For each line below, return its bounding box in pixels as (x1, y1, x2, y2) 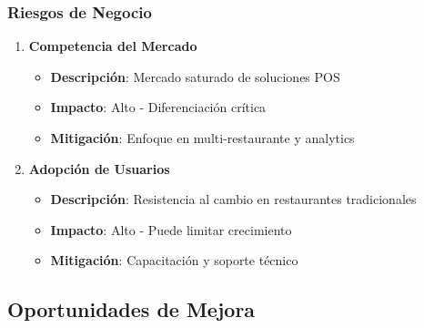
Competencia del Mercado (28, 36, 197, 56)
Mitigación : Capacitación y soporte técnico (50, 251, 298, 270)
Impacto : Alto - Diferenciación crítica (50, 97, 267, 117)
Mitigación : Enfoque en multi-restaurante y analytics (50, 128, 355, 147)
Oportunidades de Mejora (7, 295, 256, 323)
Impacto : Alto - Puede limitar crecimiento (50, 220, 292, 239)
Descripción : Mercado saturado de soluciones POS (50, 67, 340, 86)
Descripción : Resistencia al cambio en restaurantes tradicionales (50, 190, 417, 209)
